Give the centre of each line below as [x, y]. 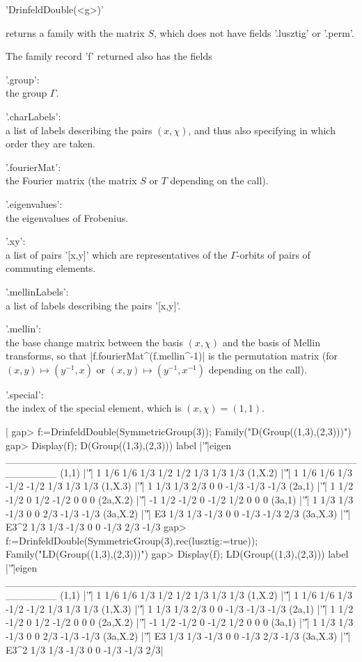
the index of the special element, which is [94, 408]
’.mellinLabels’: [37, 291]
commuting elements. [51, 268]
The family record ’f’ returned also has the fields [109, 56]
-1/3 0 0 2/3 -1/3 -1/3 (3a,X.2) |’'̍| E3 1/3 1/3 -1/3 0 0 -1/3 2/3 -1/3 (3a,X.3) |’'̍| [178, 635]
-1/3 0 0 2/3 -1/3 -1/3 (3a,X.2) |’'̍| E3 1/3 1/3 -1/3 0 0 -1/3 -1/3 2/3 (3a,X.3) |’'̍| [178, 513]
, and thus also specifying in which [262, 130]
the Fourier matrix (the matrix [71, 180]
